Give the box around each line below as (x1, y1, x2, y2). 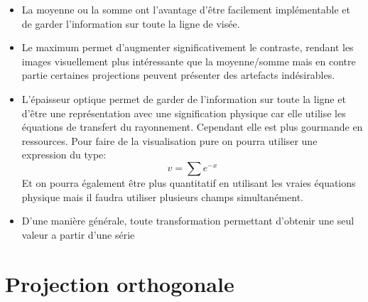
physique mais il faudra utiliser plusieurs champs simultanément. (21, 189, 303, 204)
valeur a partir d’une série (21, 227, 135, 242)
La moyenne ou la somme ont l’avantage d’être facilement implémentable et (21, 2, 351, 16)
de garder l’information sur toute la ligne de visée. (21, 16, 240, 31)
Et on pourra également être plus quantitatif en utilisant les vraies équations (21, 175, 356, 190)
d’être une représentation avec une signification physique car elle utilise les (21, 105, 346, 120)
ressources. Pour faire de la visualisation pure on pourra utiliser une (21, 133, 318, 148)
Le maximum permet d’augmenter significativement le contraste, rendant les (21, 40, 354, 55)
